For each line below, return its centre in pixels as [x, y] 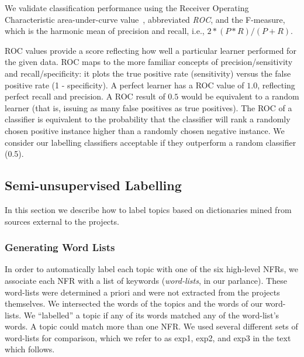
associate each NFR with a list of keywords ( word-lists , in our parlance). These [146, 280]
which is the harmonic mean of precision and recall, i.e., [105, 31]
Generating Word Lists [60, 247]
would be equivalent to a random [240, 96]
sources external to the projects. [62, 221]
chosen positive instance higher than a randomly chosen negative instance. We [145, 130]
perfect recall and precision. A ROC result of [85, 96]
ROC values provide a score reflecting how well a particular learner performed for [151, 50]
